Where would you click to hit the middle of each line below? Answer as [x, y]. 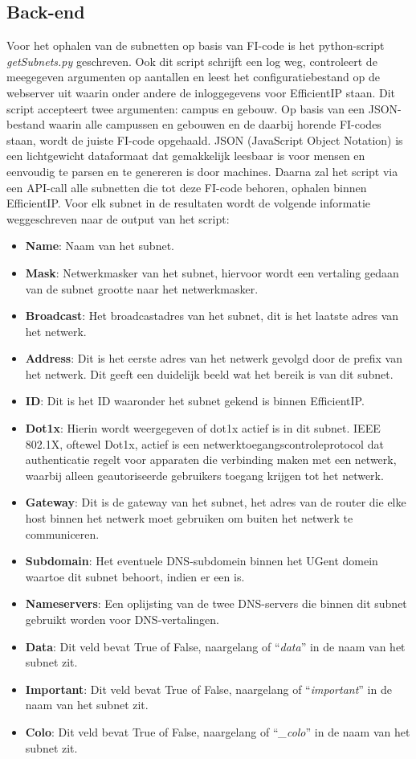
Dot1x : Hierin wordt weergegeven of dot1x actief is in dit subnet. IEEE [203, 428]
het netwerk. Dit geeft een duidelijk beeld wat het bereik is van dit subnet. [209, 373]
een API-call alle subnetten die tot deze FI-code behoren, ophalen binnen [187, 187]
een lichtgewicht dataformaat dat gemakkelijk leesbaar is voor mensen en [186, 156]
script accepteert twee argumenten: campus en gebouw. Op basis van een [186, 108]
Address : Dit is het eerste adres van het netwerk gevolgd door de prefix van [214, 358]
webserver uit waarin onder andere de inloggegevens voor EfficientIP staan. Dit [201, 92]
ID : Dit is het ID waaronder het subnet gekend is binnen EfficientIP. [195, 401]
